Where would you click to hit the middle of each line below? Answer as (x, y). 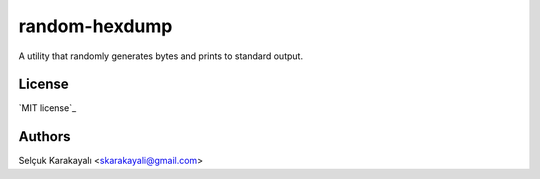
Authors (44, 136)
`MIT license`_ (47, 108)
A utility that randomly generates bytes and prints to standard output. (161, 56)
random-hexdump (95, 26)
